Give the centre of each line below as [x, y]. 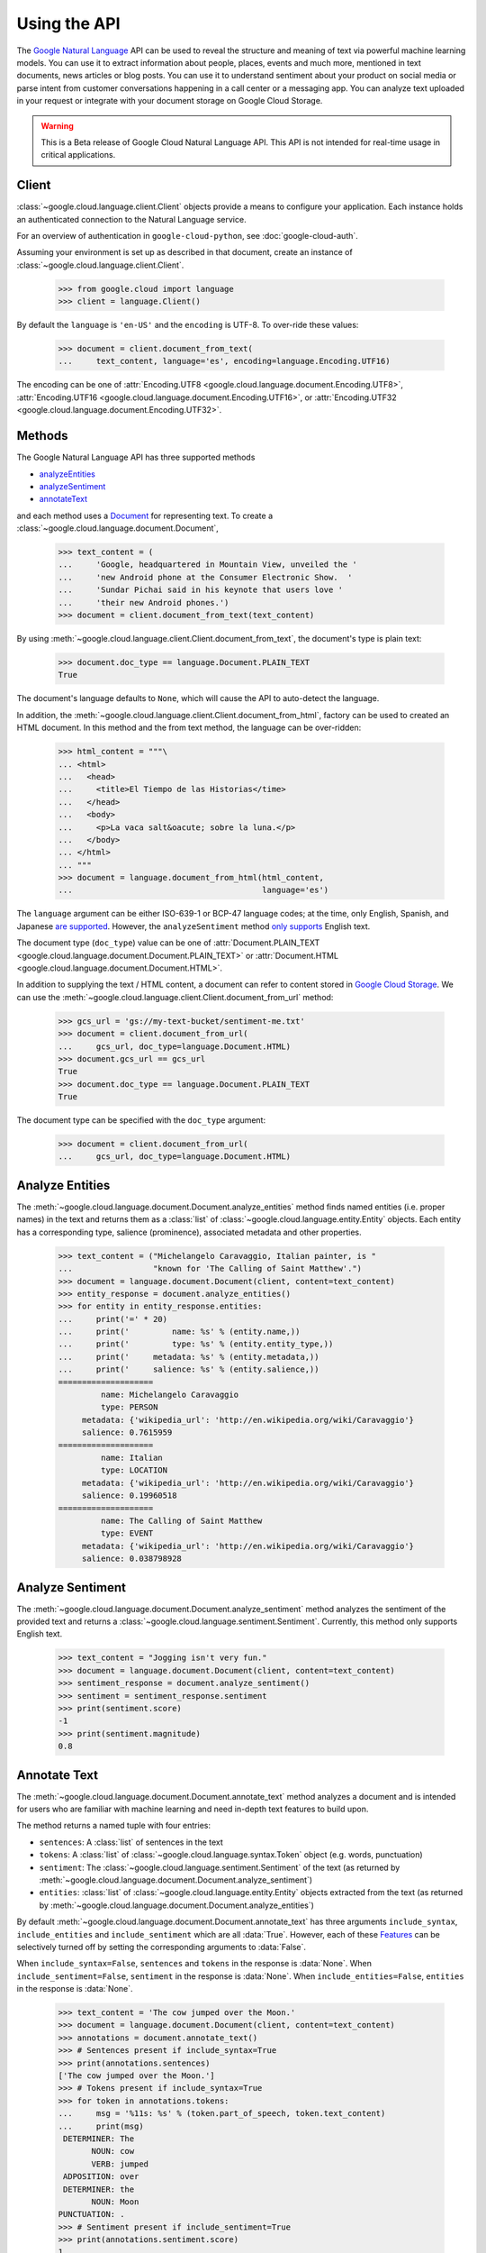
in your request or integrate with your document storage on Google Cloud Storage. [170, 101]
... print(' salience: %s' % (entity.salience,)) [189, 1369]
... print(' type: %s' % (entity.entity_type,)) [196, 1344]
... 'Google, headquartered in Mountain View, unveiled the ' [207, 565]
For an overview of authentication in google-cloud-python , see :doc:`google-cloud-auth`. [188, 235]
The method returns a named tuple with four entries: [114, 1826]
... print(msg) [101, 2126]
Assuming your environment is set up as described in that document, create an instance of [184, 252]
